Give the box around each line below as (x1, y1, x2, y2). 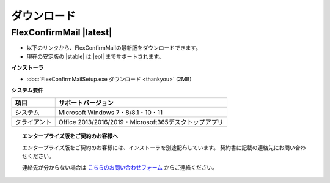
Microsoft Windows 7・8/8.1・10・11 (58, 108, 163, 117)
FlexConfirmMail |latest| (11, 27, 112, 38)
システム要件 (11, 86, 44, 94)
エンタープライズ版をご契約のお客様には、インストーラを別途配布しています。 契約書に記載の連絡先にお (22, 144, 285, 151)
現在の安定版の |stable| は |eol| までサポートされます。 (26, 53, 164, 60)
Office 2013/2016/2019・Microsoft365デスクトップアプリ (58, 118, 224, 127)
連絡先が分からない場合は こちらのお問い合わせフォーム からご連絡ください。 (22, 163, 218, 171)
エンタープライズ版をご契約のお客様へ (22, 132, 119, 140)
